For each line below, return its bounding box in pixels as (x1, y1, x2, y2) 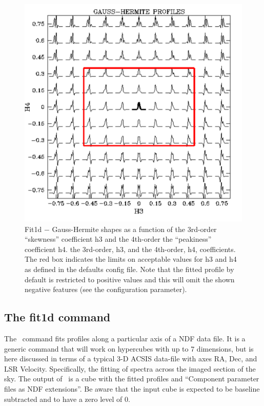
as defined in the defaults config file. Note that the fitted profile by (25, 263, 234, 274)
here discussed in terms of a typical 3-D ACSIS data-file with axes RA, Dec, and (4, 353, 257, 364)
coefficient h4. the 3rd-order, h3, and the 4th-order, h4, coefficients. (25, 243, 236, 254)
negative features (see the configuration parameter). (25, 284, 187, 295)
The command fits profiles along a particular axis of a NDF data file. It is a (4, 333, 246, 343)
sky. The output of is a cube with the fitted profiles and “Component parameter (4, 373, 259, 384)
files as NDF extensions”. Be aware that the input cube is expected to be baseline (4, 383, 260, 394)
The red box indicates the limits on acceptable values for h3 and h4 (25, 254, 237, 264)
